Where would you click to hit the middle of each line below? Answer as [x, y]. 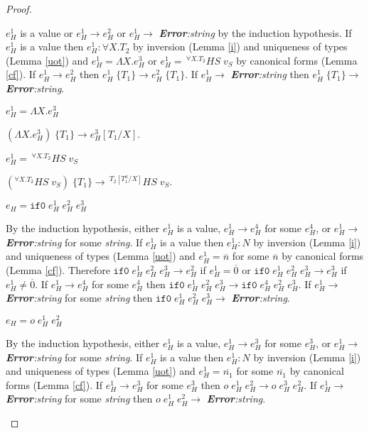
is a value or [47, 32]
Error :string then [270, 74]
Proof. [19, 9]
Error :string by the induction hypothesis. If [255, 32]
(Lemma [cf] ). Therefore [58, 270]
